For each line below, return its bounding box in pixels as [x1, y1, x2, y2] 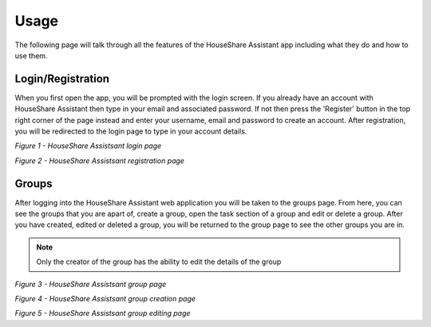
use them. [14, 50, 48, 60]
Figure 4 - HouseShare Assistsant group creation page [14, 294, 196, 304]
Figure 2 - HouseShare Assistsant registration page [14, 156, 185, 165]
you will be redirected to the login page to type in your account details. [14, 126, 247, 136]
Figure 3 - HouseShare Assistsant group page [14, 279, 167, 289]
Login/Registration [14, 72, 110, 86]
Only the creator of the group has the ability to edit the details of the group [36, 257, 282, 267]
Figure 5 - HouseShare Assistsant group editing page [14, 309, 191, 318]
